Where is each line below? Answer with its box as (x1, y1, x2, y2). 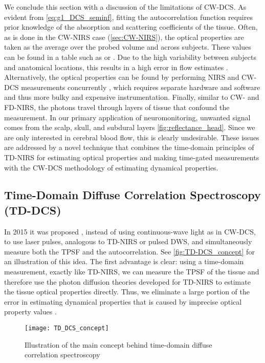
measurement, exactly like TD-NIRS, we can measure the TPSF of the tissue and (4, 266, 259, 277)
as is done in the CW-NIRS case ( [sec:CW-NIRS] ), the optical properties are (4, 31, 244, 42)
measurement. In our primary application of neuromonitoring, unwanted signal (4, 112, 251, 122)
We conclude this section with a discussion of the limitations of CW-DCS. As (4, 2, 247, 12)
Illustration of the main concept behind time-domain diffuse (25, 339, 212, 350)
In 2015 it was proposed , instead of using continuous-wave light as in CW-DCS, (4, 226, 256, 237)
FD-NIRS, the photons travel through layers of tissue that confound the (4, 101, 230, 112)
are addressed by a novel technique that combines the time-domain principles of (4, 142, 254, 153)
